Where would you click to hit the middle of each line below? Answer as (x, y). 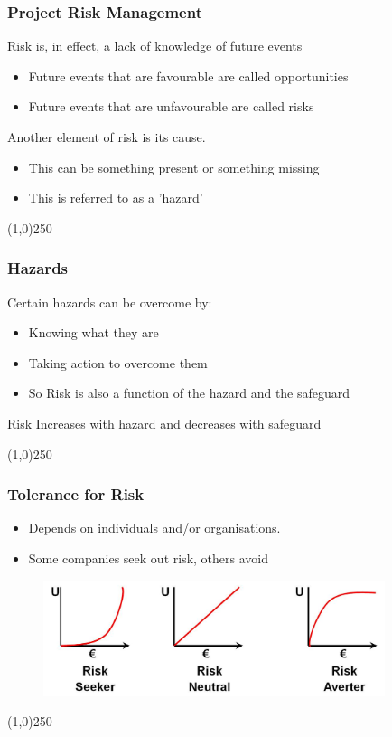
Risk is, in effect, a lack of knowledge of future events (155, 46)
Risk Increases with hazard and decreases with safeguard (164, 423)
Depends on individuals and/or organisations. (154, 528)
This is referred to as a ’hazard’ (116, 198)
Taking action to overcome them (118, 362)
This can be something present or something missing (174, 167)
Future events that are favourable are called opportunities (188, 76)
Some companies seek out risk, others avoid (148, 557)
